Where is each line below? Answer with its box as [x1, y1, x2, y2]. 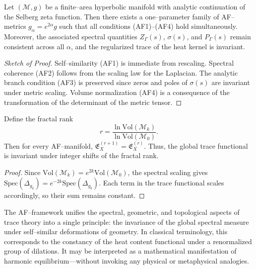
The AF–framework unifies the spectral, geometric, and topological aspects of [4, 206, 240, 217]
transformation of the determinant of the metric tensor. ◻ [4, 96, 182, 107]
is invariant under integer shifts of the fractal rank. [4, 150, 159, 161]
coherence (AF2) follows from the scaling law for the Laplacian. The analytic [4, 67, 238, 78]
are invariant [211, 77, 250, 88]
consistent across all [4, 41, 64, 51]
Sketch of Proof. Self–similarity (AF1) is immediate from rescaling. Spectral [4, 58, 234, 68]
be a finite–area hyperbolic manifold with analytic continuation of [45, 1, 246, 11]
